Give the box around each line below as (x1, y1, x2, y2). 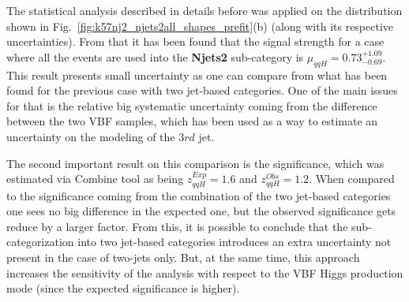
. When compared (309, 170, 395, 187)
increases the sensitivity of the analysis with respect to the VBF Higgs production (6, 264, 403, 281)
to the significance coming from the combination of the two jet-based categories (6, 187, 391, 203)
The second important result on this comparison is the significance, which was (6, 155, 385, 171)
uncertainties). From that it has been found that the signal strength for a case (6, 33, 385, 50)
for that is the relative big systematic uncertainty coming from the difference (6, 97, 377, 114)
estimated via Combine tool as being (6, 170, 184, 187)
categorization (6, 233, 74, 250)
